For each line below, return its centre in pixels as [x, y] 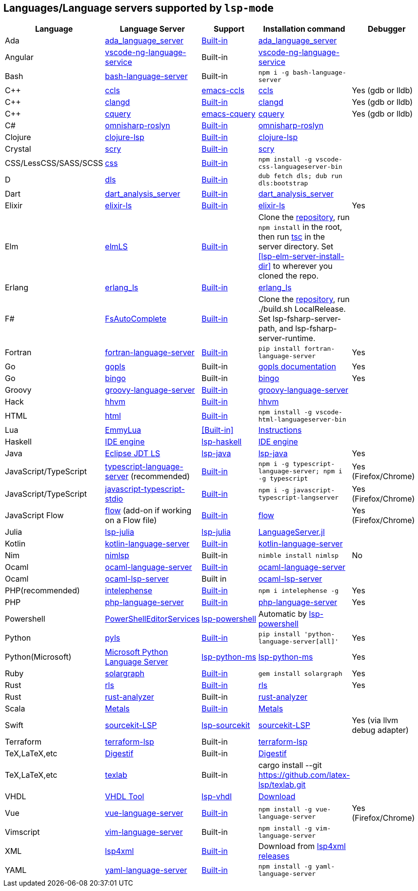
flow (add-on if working [148, 511]
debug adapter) [380, 730]
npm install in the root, [300, 227]
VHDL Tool [125, 797]
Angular [19, 57]
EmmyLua [123, 430]
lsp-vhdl [217, 797]
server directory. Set [296, 247]
